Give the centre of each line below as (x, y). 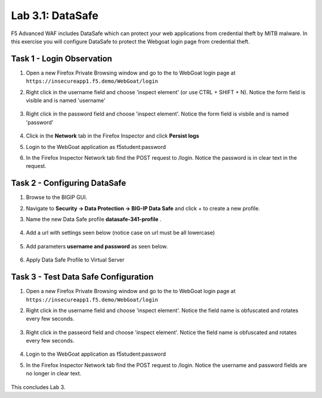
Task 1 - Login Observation (62, 59)
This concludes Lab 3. (38, 387)
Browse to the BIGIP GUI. (57, 197)
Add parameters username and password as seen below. (97, 246)
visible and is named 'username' (66, 101)
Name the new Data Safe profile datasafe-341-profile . (94, 219)
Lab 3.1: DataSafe (55, 15)
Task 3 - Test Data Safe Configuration (82, 277)
